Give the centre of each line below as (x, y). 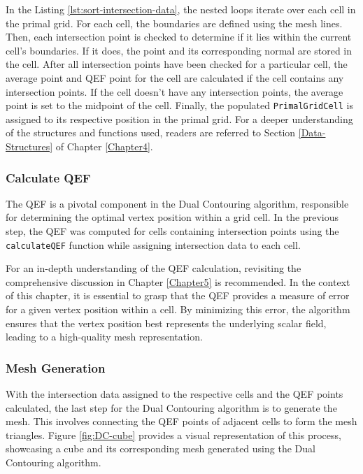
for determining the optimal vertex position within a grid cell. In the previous (172, 217)
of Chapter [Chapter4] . (104, 146)
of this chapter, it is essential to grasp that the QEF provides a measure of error (178, 295)
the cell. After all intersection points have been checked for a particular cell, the (177, 64)
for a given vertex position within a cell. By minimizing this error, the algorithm (178, 309)
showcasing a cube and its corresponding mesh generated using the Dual (161, 448)
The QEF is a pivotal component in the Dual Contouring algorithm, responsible (177, 203)
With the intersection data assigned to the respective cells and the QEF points (175, 394)
